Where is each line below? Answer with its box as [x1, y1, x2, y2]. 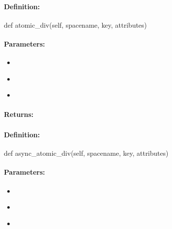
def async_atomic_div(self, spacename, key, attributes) [4, 148, 169, 158]
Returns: [4, 109, 34, 119]
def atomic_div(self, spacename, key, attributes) [4, 19, 147, 30]
